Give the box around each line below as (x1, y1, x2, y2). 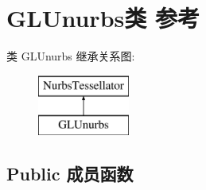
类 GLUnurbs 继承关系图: (6, 48, 135, 64)
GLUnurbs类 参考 (6, 2, 200, 34)
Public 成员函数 (6, 161, 134, 186)
